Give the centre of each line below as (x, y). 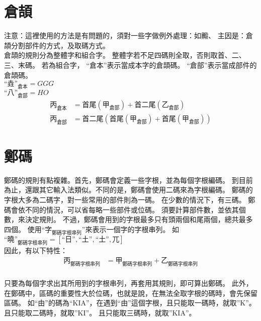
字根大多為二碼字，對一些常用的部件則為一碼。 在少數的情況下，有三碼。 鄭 (130, 200)
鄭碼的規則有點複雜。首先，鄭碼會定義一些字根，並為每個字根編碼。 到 (121, 180)
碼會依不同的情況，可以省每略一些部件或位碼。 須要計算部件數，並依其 (121, 209)
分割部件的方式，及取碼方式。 (60, 45)
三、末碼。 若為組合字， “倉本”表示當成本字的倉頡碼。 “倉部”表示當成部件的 (130, 65)
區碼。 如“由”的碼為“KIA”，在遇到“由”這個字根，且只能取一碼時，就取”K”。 (130, 303)
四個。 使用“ (25, 229)
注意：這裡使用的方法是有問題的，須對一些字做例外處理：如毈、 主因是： (125, 35)
